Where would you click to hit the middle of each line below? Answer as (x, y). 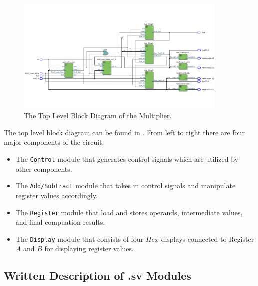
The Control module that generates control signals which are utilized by (127, 159)
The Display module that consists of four (80, 239)
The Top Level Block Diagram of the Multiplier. (98, 115)
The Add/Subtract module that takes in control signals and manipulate (126, 186)
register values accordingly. (57, 195)
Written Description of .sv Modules (98, 276)
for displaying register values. (89, 249)
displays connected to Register (208, 239)
